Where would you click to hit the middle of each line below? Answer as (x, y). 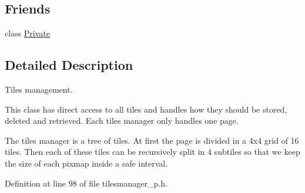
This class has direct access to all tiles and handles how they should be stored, (146, 109)
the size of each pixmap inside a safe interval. (86, 163)
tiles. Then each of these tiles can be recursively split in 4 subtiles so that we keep (152, 152)
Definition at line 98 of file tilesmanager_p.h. (86, 183)
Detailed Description (69, 65)
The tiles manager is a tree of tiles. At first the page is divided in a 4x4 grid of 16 (152, 140)
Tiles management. (39, 89)
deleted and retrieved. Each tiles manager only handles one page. (122, 121)
